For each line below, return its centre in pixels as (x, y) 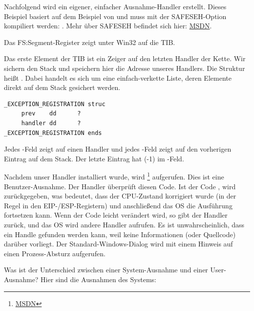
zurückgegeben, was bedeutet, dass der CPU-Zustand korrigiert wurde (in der (120, 196)
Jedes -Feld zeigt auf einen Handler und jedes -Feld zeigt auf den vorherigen (118, 149)
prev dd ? (51, 114)
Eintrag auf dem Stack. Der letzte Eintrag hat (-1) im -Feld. (94, 158)
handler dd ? (51, 123)
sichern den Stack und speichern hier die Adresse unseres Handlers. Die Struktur (125, 68)
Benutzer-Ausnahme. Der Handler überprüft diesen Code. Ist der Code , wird (120, 186)
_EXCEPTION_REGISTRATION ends (53, 133)
